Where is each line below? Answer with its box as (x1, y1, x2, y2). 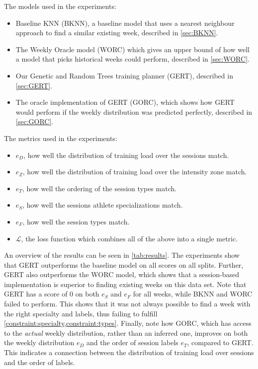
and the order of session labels (86, 337, 178, 348)
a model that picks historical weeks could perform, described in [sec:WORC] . (15, 54, 250, 64)
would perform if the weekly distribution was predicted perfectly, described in (15, 106, 253, 117)
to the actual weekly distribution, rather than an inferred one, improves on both (4, 327, 248, 338)
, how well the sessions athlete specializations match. (22, 200, 183, 210)
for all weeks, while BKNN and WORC (133, 289, 253, 299)
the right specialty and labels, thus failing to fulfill (4, 308, 158, 318)
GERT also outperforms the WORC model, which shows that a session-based (4, 269, 240, 280)
